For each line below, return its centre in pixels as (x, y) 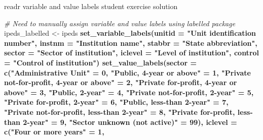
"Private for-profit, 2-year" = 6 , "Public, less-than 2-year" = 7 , (116, 102)
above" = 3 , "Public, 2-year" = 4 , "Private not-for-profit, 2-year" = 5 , (129, 92)
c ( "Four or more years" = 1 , (54, 132)
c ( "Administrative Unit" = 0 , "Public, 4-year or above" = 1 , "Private (127, 72)
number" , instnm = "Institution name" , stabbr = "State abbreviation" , (131, 43)
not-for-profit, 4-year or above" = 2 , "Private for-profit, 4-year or (121, 82)
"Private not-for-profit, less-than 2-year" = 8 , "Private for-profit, (120, 112)
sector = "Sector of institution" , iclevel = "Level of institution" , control (132, 53)
